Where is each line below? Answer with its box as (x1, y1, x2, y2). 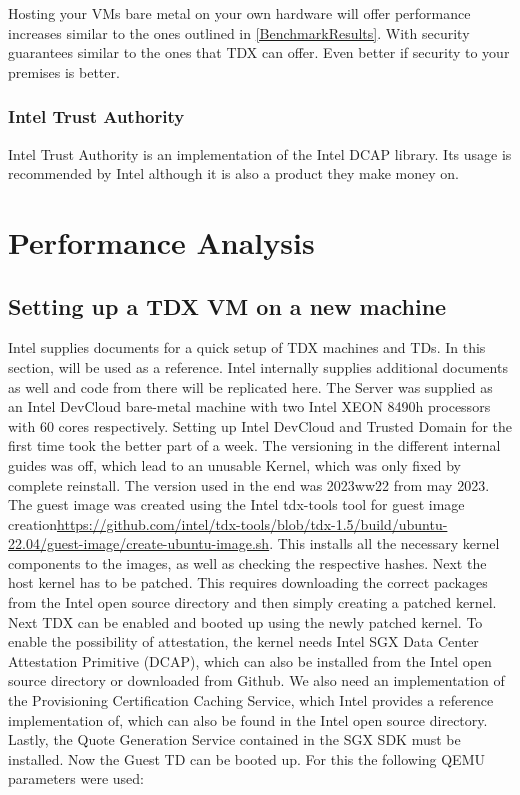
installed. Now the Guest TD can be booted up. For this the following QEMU (8, 748, 485, 769)
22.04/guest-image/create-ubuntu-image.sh (8, 533, 270, 554)
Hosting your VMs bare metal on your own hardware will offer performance (8, 3, 471, 23)
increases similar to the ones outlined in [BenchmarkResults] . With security (8, 22, 470, 43)
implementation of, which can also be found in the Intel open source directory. (8, 709, 488, 730)
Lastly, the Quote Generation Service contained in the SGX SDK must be (8, 729, 461, 750)
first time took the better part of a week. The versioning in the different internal (8, 435, 501, 456)
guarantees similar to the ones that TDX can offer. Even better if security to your (8, 42, 510, 63)
